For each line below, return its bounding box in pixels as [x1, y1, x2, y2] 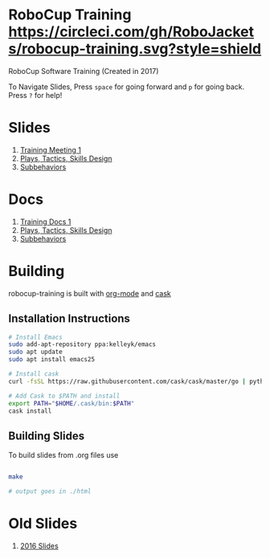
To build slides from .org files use [8, 450, 119, 460]
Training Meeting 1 [19, 145, 82, 154]
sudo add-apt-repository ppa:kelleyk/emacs [8, 340, 157, 348]
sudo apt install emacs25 [8, 356, 95, 364]
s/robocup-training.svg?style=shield [8, 40, 262, 58]
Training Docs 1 [19, 217, 72, 226]
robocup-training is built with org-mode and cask [8, 288, 171, 298]
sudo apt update [8, 348, 63, 356]
